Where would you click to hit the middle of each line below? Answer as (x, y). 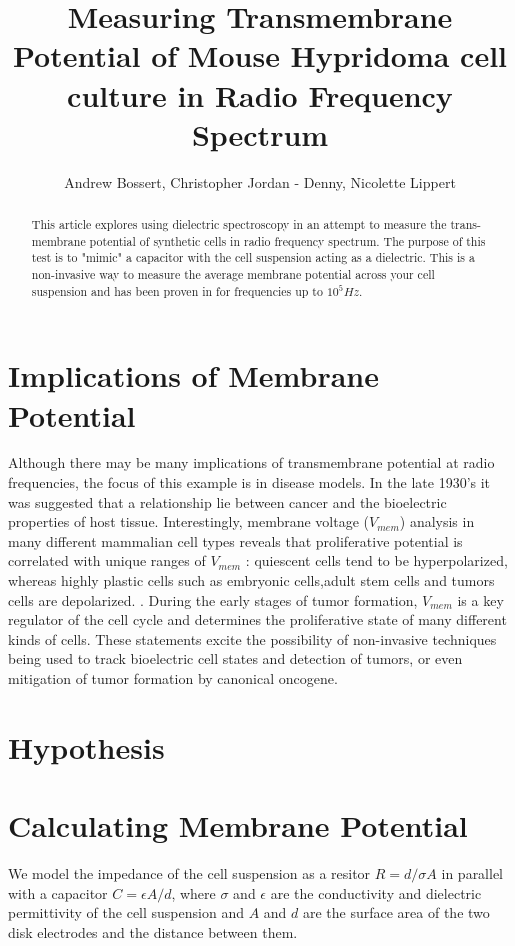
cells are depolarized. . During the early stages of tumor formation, (213, 599)
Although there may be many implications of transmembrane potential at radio (251, 462)
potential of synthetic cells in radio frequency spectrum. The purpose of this (287, 240)
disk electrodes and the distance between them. (153, 931)
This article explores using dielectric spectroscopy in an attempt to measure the (239, 224)
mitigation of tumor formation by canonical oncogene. (173, 678)
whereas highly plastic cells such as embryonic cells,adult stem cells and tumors (251, 580)
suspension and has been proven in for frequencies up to (177, 290)
